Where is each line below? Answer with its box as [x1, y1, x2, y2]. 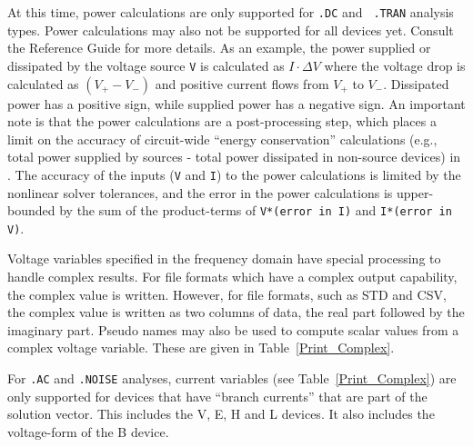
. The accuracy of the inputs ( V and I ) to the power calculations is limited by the [7, 164, 461, 184]
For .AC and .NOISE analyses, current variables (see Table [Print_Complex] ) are [7, 369, 457, 387]
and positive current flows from [155, 74, 329, 93]
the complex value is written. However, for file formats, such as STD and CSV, [7, 284, 447, 303]
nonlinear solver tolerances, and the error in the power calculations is [7, 183, 393, 202]
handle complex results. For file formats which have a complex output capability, [7, 267, 458, 286]
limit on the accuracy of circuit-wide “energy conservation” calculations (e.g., [7, 129, 438, 148]
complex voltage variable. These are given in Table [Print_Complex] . [7, 338, 395, 357]
